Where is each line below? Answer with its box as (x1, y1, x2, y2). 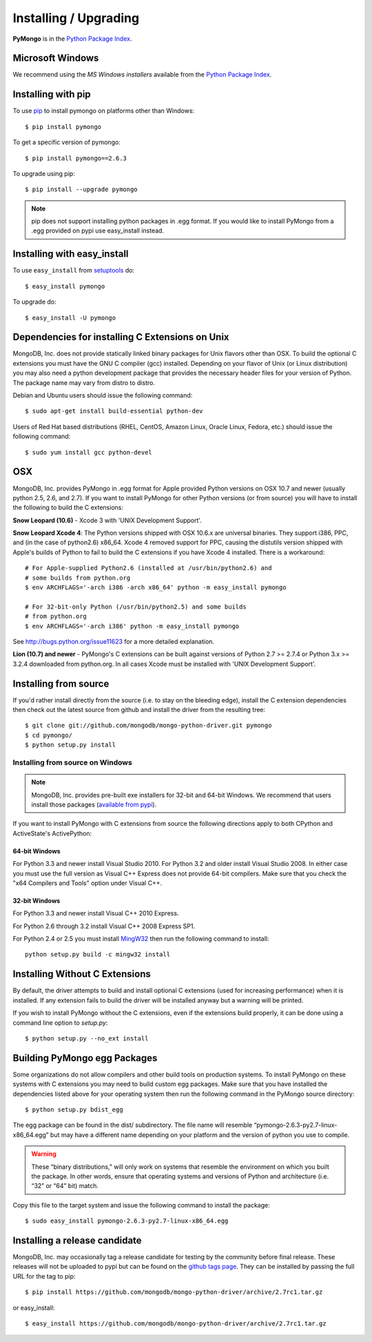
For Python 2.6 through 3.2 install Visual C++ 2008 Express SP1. (12, 922, 196, 930)
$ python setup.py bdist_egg (25, 1106, 123, 1114)
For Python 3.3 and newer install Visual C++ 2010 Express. (12, 909, 179, 918)
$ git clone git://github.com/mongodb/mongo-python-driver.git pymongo (25, 722, 272, 729)
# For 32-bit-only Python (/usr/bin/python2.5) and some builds (25, 602, 247, 611)
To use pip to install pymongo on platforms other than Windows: (12, 107, 195, 115)
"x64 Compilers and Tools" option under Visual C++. (12, 878, 163, 887)
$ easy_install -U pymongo (25, 314, 116, 322)
